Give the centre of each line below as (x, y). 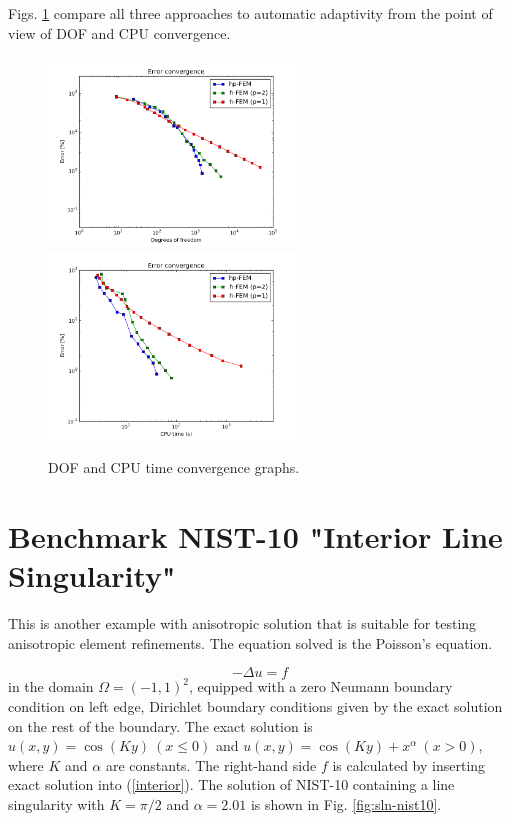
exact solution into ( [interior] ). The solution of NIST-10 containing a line (231, 784)
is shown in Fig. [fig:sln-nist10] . (346, 803)
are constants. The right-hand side (211, 764)
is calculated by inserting (409, 764)
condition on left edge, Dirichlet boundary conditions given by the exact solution (255, 706)
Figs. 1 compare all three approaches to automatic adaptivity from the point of (250, 13)
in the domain (51, 686)
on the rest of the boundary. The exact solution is (160, 725)
